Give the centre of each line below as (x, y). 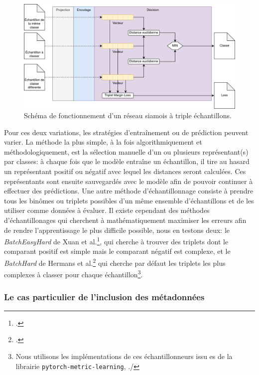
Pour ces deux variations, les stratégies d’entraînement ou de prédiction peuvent (126, 132)
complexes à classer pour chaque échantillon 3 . (73, 274)
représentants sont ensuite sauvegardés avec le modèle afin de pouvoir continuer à (129, 181)
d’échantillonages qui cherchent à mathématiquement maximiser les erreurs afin (125, 220)
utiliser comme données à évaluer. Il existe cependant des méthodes (107, 210)
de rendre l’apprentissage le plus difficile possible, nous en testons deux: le (117, 230)
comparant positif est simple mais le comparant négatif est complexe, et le (117, 251)
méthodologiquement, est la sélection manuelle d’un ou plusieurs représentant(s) (126, 151)
